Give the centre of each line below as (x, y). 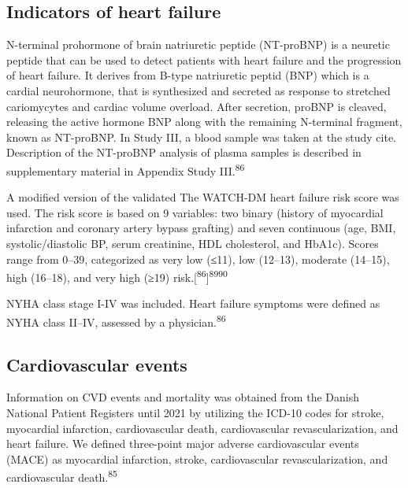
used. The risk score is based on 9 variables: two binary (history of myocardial (195, 212)
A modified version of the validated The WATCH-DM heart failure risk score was (203, 197)
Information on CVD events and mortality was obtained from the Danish (183, 397)
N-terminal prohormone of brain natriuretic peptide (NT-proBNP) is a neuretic (198, 44)
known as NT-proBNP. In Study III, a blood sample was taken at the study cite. (202, 137)
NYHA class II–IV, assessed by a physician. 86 (116, 321)
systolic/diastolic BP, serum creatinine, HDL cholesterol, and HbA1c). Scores (193, 243)
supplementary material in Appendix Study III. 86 (126, 169)
